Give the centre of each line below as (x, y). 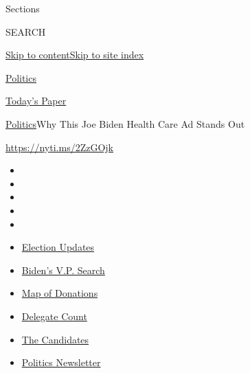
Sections (23, 8)
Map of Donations (60, 293)
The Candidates (55, 339)
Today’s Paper (36, 101)
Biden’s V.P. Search (63, 270)
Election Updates (58, 247)
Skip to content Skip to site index (75, 55)
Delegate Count (54, 316)
